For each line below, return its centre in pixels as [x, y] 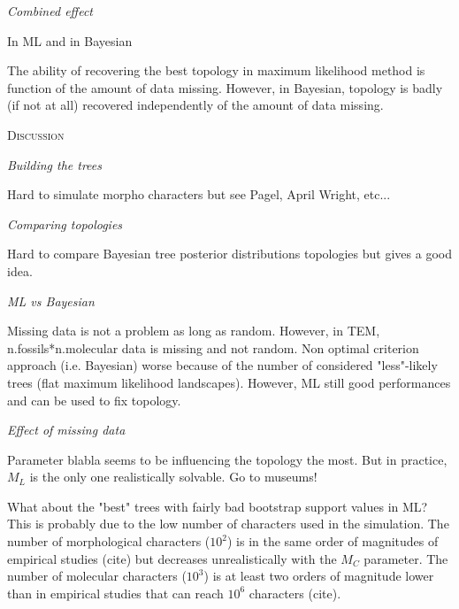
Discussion [36, 134]
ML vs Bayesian [51, 301]
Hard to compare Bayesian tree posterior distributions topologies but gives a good [229, 254]
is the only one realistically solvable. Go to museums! [173, 477]
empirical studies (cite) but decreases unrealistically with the [172, 558]
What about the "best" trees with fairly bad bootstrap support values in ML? [218, 506]
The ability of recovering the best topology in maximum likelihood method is [216, 70]
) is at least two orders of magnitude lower [319, 576]
